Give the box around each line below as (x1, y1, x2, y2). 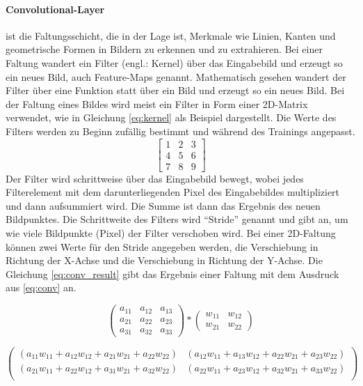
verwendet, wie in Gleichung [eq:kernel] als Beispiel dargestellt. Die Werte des (6, 110, 337, 125)
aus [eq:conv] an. (6, 280, 76, 295)
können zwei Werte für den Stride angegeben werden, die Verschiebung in (6, 239, 318, 254)
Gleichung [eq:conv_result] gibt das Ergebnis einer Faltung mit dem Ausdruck (6, 266, 339, 281)
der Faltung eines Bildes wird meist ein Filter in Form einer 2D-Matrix (6, 96, 308, 111)
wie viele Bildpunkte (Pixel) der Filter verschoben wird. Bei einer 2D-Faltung (6, 226, 336, 240)
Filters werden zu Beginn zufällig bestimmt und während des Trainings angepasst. (6, 123, 355, 138)
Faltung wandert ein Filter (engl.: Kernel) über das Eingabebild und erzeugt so (6, 55, 343, 70)
